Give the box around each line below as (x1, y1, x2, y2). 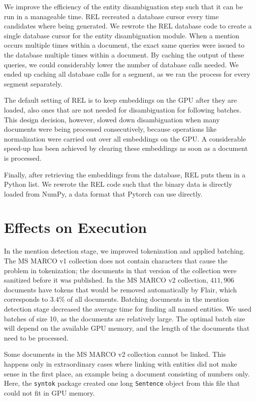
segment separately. (4, 78, 63, 88)
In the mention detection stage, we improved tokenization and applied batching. (4, 246, 245, 256)
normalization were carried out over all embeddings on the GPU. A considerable (4, 133, 246, 143)
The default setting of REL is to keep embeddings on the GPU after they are (4, 95, 237, 105)
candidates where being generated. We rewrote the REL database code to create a (4, 21, 252, 31)
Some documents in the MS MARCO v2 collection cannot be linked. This (4, 349, 226, 359)
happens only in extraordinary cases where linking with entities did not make (4, 358, 237, 369)
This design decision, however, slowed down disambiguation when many (4, 114, 220, 124)
